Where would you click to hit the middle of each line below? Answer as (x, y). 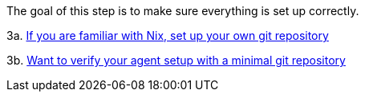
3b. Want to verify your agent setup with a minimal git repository (176, 60)
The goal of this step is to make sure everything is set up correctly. (183, 11)
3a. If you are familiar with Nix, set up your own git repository (168, 35)
